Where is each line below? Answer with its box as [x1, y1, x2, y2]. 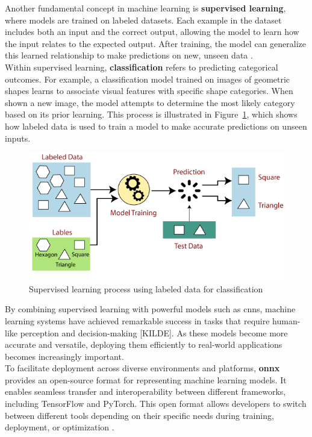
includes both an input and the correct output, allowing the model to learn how [5, 25, 299, 38]
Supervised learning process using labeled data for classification [29, 282, 263, 295]
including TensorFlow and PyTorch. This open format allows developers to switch [5, 397, 307, 410]
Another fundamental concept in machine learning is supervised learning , [5, 2, 286, 14]
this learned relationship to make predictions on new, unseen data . [5, 49, 253, 61]
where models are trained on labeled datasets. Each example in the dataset [5, 13, 282, 26]
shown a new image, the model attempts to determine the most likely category [5, 96, 295, 108]
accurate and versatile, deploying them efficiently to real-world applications [5, 338, 282, 351]
